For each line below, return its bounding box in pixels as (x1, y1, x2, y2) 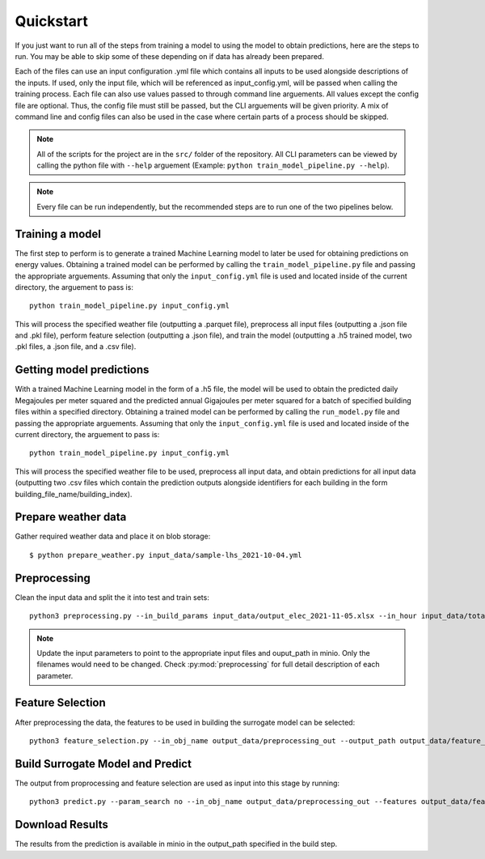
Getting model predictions (15, 363, 150, 376)
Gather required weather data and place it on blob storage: (15, 531, 211, 542)
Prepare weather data (15, 510, 127, 524)
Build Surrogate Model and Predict (15, 757, 192, 771)
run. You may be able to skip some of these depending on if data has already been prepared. (15, 51, 325, 61)
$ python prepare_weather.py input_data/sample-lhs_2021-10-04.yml (29, 551, 302, 559)
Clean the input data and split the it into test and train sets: (15, 592, 209, 602)
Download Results (15, 818, 109, 831)
